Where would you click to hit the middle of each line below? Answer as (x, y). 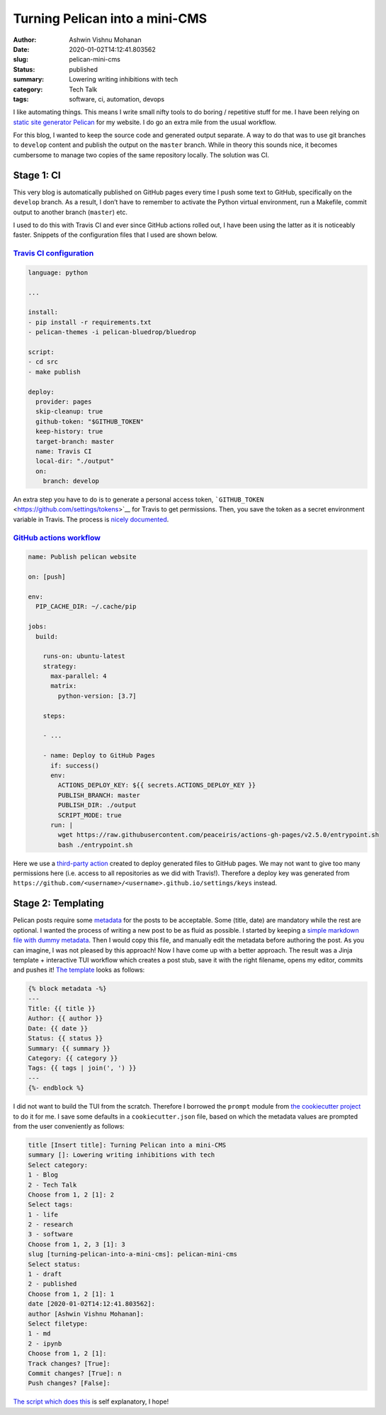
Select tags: (51, 1205)
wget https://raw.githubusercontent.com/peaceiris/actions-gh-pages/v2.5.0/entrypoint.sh (218, 835)
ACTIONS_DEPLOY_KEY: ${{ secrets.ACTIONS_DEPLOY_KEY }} (157, 785)
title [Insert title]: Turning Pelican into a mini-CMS (127, 1145)
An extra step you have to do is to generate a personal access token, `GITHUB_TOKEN (138, 499)
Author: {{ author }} (66, 1019)
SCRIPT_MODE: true (90, 815)
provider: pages (64, 401)
